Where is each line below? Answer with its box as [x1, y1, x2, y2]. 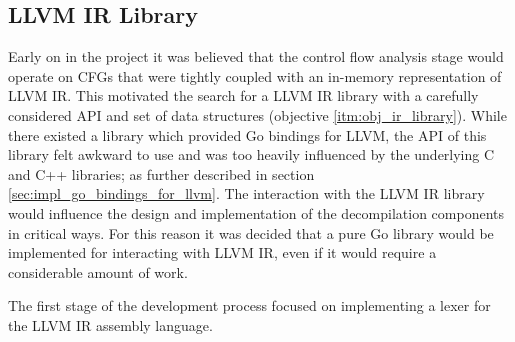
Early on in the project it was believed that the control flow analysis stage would [8, 46, 504, 67]
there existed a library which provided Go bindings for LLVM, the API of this [8, 124, 487, 145]
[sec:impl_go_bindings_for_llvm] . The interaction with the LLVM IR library [8, 183, 485, 204]
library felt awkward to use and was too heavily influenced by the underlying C [8, 144, 495, 165]
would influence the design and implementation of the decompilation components [8, 202, 505, 223]
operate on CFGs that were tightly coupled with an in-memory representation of [8, 65, 502, 86]
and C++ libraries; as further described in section [8, 163, 315, 184]
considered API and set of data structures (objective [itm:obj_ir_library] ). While [8, 104, 507, 125]
